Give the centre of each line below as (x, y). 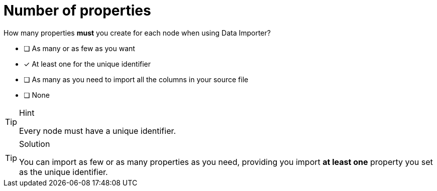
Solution (35, 144)
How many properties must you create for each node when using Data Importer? (137, 33)
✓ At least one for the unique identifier (87, 64)
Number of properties (77, 11)
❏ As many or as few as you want (79, 48)
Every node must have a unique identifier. (98, 131)
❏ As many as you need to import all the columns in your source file (136, 79)
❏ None (37, 95)
